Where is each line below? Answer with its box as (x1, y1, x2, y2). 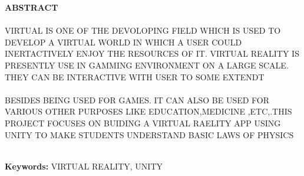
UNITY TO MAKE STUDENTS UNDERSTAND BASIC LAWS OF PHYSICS (5, 128, 294, 141)
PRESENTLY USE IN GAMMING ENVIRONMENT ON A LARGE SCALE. (5, 58, 289, 71)
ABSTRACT (5, 1, 58, 13)
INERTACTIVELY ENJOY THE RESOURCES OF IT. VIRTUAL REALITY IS (5, 47, 299, 60)
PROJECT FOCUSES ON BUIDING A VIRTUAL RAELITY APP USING (5, 116, 281, 129)
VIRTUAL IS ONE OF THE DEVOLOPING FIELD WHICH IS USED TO (5, 24, 281, 37)
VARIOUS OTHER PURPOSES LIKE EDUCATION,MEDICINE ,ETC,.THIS (5, 105, 292, 118)
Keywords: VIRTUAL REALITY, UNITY (5, 159, 163, 172)
